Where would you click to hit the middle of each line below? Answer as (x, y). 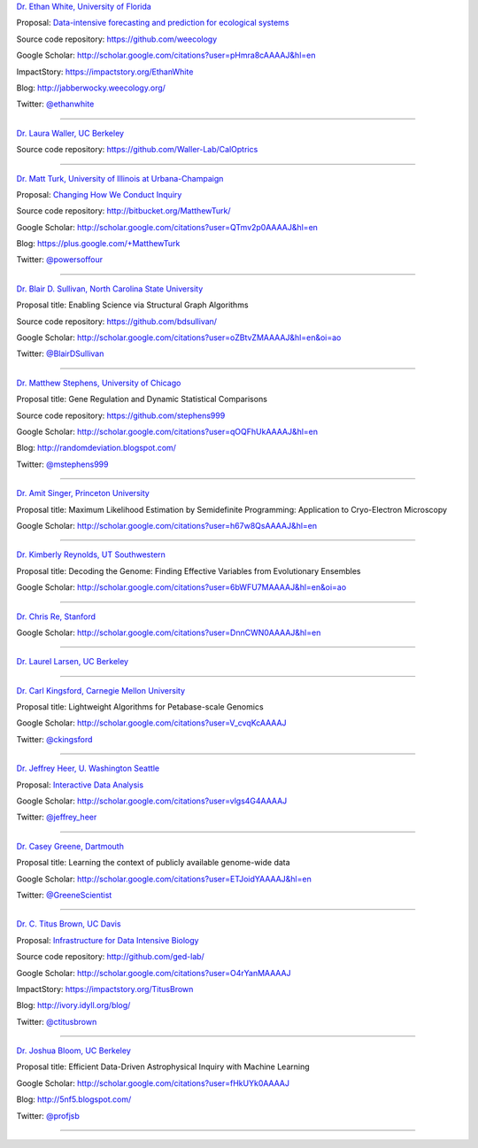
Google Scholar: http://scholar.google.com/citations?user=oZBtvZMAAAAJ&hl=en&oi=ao (179, 337)
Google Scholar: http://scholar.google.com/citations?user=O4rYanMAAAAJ (154, 973)
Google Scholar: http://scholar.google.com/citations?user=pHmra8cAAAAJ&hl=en (166, 55)
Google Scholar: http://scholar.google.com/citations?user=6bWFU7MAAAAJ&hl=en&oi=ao (181, 587)
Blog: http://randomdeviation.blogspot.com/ (96, 448)
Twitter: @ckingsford (54, 739)
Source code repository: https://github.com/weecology (117, 39)
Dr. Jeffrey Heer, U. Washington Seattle (88, 768)
